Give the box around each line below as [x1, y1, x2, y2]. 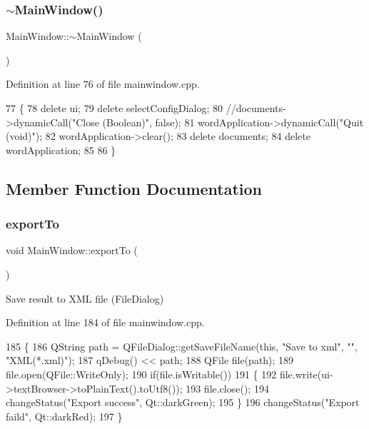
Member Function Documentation [6, 177, 263, 199]
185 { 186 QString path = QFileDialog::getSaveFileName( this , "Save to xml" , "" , [6, 338, 358, 353]
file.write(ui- [279, 366, 333, 381]
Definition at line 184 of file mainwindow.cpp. [6, 315, 205, 330]
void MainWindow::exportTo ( [6, 243, 138, 258]
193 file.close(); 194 [186, 380, 269, 395]
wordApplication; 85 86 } [6, 142, 116, 157]
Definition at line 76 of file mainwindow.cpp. [6, 76, 200, 91]
